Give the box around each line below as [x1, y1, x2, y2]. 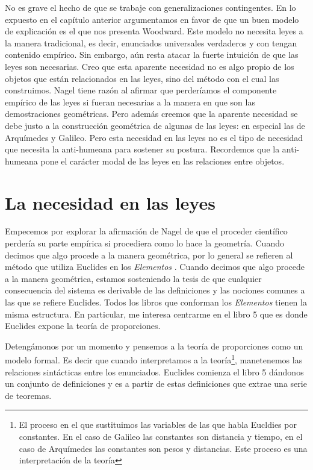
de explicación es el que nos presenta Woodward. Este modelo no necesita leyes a [5, 25, 303, 37]
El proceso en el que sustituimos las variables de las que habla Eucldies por [19, 418, 297, 431]
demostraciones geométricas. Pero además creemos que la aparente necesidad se [5, 107, 298, 120]
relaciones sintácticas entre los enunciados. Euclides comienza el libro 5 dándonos [5, 365, 304, 378]
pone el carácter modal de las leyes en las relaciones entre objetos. [40, 154, 285, 167]
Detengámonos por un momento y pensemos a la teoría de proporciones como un [5, 339, 303, 352]
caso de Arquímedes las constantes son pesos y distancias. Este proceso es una [19, 442, 308, 454]
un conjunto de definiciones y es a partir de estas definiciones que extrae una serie [5, 377, 307, 390]
